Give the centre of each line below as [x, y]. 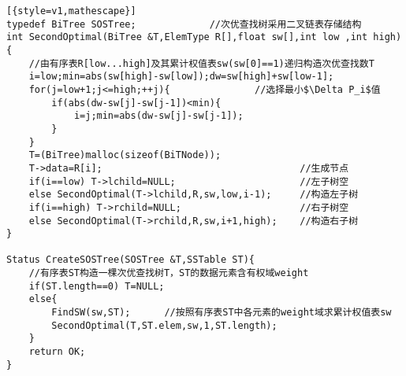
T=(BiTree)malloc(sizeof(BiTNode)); [125, 155]
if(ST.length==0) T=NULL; [97, 286]
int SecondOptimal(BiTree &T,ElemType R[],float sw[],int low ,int [187, 37]
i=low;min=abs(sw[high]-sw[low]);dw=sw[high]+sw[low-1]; [181, 77]
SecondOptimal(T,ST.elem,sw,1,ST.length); [164, 325]
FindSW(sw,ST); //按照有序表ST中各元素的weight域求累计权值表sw [222, 313]
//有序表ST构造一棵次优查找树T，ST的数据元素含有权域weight [169, 273]
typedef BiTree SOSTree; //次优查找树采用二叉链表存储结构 [184, 24]
